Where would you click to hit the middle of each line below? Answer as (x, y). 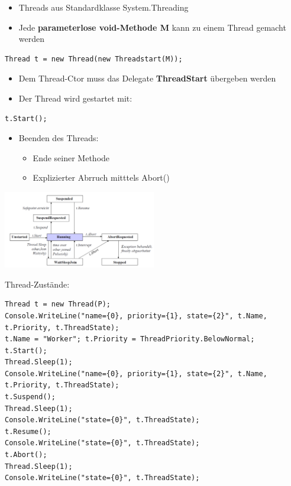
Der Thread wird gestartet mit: (75, 98)
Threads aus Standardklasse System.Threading (104, 7)
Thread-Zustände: (37, 284)
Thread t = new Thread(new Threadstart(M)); (94, 59)
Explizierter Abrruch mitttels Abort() (101, 177)
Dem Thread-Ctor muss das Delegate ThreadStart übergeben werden (147, 78)
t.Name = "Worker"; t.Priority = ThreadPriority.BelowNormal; (130, 339)
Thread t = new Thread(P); (58, 304)
